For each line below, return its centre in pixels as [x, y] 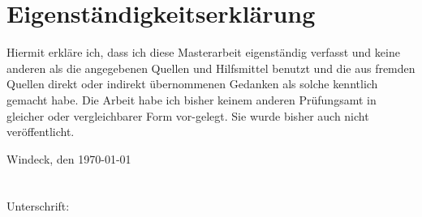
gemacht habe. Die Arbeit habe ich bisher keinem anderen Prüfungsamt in [192, 99]
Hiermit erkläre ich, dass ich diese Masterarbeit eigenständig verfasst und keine [203, 52]
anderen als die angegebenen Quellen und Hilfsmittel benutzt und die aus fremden [211, 68]
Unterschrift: [38, 206]
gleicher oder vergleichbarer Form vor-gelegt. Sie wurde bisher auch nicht [188, 115]
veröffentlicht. [41, 132]
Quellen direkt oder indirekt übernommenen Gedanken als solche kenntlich [192, 84]
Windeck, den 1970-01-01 [69, 158]
